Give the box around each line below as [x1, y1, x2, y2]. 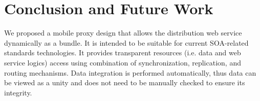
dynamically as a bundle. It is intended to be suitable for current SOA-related [4, 37, 249, 48]
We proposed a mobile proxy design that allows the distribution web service [4, 27, 242, 38]
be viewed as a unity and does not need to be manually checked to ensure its [4, 77, 245, 88]
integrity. [4, 87, 32, 97]
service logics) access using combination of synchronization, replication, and [4, 57, 241, 68]
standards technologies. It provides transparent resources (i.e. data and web [4, 47, 241, 58]
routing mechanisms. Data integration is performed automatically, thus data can [4, 67, 256, 78]
